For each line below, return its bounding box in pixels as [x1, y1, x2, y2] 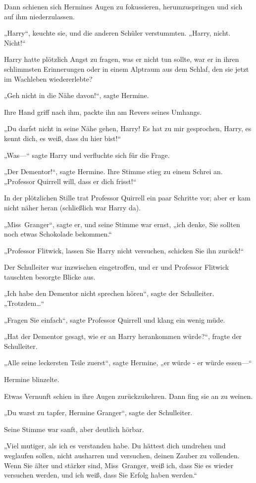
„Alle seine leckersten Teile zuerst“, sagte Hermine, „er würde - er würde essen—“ [4, 357, 252, 368]
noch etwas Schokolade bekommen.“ [4, 229, 112, 239]
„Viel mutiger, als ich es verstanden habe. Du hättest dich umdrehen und [4, 440, 226, 451]
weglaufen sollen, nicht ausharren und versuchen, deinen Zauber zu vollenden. [4, 450, 240, 460]
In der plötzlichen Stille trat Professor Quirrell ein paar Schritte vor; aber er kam [4, 193, 251, 203]
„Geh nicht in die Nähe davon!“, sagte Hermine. [4, 90, 149, 100]
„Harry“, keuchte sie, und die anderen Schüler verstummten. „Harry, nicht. [4, 28, 231, 38]
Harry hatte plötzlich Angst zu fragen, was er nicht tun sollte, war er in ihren [4, 54, 239, 64]
